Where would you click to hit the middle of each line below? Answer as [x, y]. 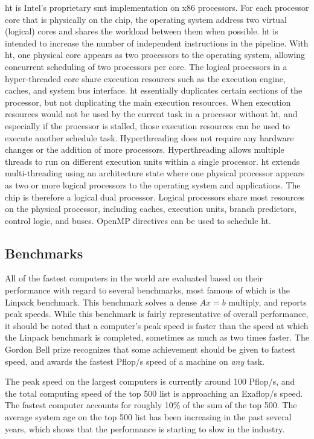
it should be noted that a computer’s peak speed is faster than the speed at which [157, 325]
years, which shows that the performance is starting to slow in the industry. [145, 428]
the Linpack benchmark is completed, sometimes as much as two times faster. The [157, 337]
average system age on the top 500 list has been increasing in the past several [148, 417]
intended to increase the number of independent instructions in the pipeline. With [157, 43]
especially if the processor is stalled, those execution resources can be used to [148, 125]
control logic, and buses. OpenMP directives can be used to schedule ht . [138, 220]
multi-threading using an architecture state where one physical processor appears [155, 173]
